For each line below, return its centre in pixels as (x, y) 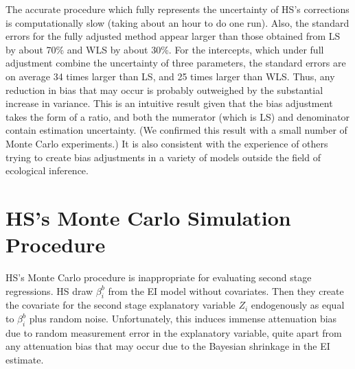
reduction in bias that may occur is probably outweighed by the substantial (164, 90)
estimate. (25, 359)
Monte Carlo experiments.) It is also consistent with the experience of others (167, 143)
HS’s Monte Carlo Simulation (148, 217)
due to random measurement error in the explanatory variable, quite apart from (174, 332)
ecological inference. (47, 170)
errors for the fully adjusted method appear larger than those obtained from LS (173, 36)
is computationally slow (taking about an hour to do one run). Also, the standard (177, 22)
